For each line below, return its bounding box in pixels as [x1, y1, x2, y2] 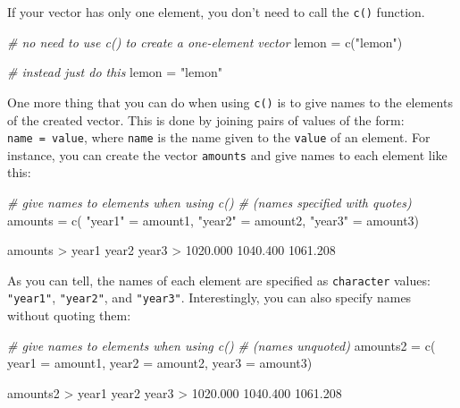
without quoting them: [7, 306, 131, 325]
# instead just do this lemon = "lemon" [7, 63, 222, 81]
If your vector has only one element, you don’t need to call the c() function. [7, 3, 425, 21]
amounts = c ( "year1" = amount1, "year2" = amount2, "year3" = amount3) [7, 210, 420, 229]
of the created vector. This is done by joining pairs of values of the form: [7, 110, 405, 129]
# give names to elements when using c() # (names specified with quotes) [7, 193, 412, 211]
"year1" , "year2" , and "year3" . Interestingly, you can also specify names [7, 288, 412, 307]
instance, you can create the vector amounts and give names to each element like [7, 145, 447, 164]
